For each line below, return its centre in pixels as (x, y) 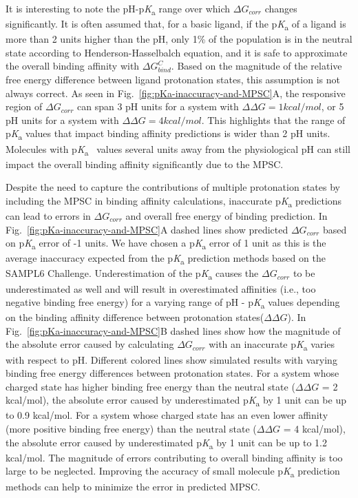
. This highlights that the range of (273, 120)
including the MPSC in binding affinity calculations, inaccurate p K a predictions (174, 201)
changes (281, 8)
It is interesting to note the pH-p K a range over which (118, 9)
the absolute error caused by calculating (90, 344)
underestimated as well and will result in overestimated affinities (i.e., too (161, 288)
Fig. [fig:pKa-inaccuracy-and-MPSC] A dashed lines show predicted (147, 229)
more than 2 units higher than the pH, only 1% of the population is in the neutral (179, 39)
